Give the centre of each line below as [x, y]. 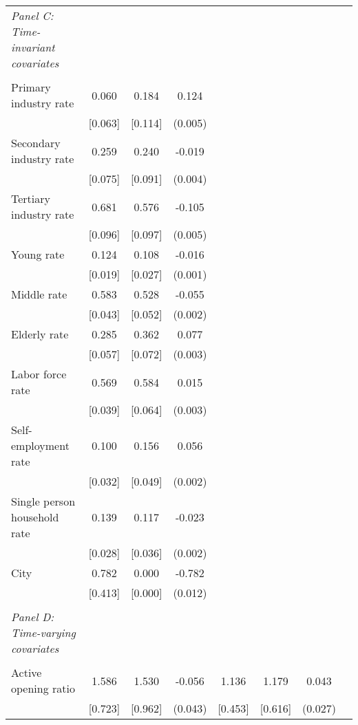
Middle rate [39, 294]
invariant [33, 47]
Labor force [39, 374]
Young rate [38, 254]
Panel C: [32, 15]
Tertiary [31, 198]
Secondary [36, 143]
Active [27, 672]
